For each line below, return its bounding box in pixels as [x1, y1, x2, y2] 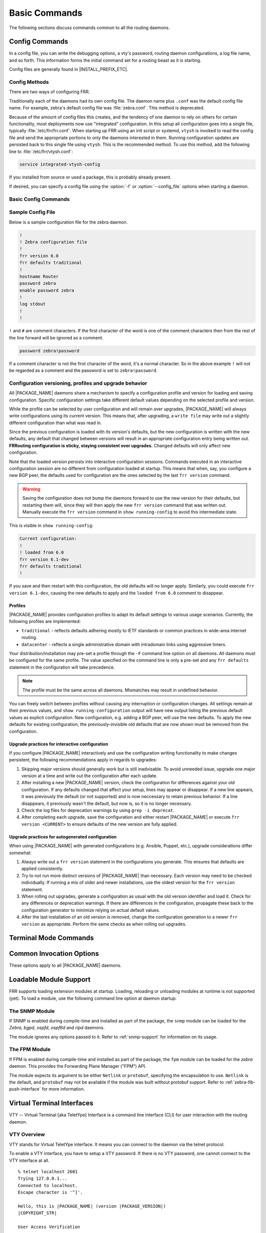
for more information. [42, 1086, 85, 1092]
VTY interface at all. [9, 1157, 50, 1163]
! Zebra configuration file [19, 239, 87, 245]
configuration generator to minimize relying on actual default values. [21, 907, 160, 913]
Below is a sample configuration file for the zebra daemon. [9, 219, 128, 225]
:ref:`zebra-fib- [225, 1079, 256, 1085]
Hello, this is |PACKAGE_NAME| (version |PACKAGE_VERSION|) [18, 1203, 166, 1209]
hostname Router [19, 274, 59, 279]
